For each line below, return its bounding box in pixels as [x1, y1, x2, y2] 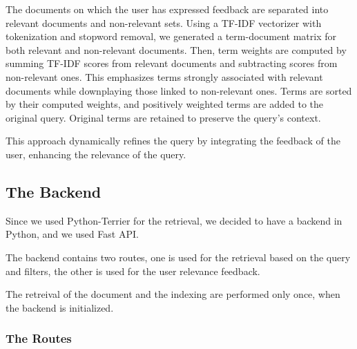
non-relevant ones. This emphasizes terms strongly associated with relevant [6, 69, 323, 84]
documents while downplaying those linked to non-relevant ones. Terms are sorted [6, 83, 352, 97]
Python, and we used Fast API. [6, 227, 139, 241]
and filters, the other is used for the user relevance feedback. [6, 263, 260, 278]
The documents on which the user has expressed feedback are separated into [6, 2, 329, 16]
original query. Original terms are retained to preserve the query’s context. [6, 110, 321, 124]
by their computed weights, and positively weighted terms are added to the [6, 97, 323, 111]
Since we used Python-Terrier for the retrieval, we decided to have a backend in [6, 213, 342, 227]
